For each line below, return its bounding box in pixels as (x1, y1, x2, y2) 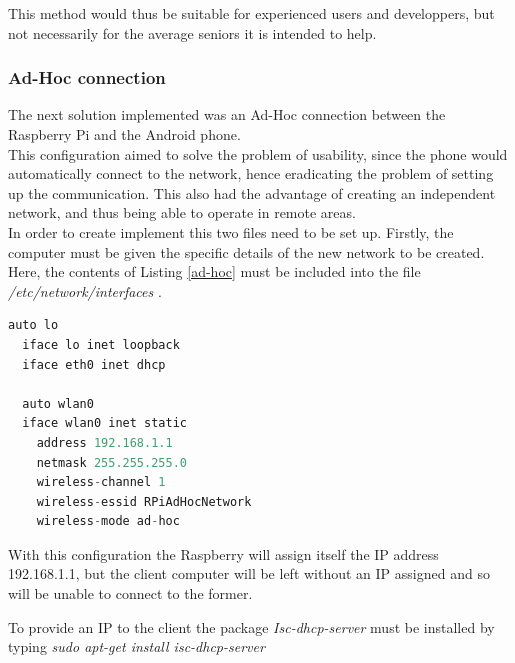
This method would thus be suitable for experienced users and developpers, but (8, 3, 495, 23)
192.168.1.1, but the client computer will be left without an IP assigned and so (8, 563, 490, 584)
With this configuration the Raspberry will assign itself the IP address (8, 543, 439, 564)
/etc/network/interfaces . (8, 280, 162, 301)
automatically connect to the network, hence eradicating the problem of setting (8, 163, 494, 184)
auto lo (8, 318, 59, 333)
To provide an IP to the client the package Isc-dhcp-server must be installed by (8, 616, 495, 637)
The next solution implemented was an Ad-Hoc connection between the (8, 104, 446, 125)
